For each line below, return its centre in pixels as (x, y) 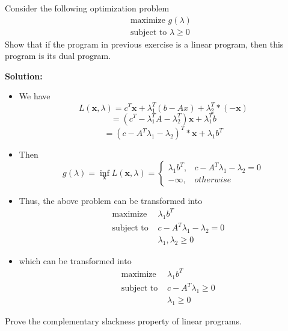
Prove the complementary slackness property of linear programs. (123, 320)
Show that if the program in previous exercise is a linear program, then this (144, 44)
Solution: (24, 76)
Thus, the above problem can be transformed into (111, 200)
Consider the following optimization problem (87, 8)
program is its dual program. (58, 56)
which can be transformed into (75, 260)
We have (35, 96)
